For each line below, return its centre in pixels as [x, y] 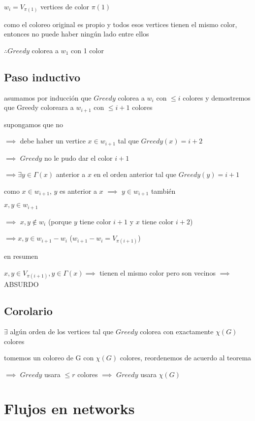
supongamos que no [33, 124]
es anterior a [78, 191]
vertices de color [65, 6]
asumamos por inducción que [48, 97]
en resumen [21, 256]
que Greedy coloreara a [39, 107]
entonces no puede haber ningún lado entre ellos [77, 34]
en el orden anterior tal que [135, 174]
